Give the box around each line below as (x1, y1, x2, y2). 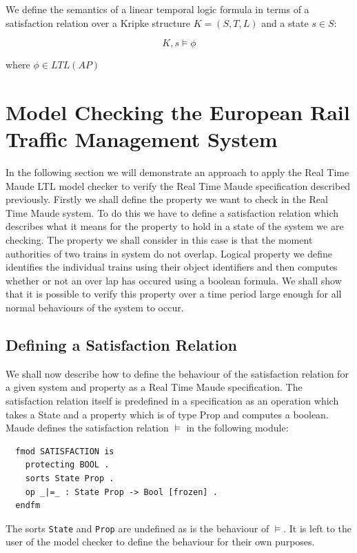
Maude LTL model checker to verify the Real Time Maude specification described (6, 178, 351, 193)
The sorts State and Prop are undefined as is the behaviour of (6, 521, 269, 535)
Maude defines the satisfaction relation (6, 420, 169, 435)
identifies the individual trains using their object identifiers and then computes (6, 260, 338, 274)
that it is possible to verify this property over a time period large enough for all (6, 287, 342, 301)
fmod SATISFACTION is (15, 446, 114, 456)
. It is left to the (283, 521, 352, 535)
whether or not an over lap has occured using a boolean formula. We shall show (6, 273, 342, 287)
